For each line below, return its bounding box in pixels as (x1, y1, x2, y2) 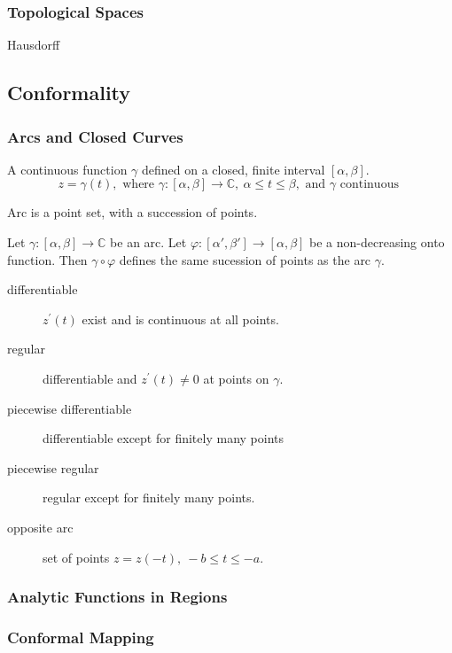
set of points (43, 548, 110, 566)
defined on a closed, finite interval (142, 159, 325, 178)
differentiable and (43, 369, 137, 387)
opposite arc (7, 517, 74, 536)
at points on (203, 369, 269, 387)
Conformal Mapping (7, 626, 154, 648)
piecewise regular (7, 458, 99, 477)
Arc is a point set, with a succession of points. (7, 203, 258, 222)
